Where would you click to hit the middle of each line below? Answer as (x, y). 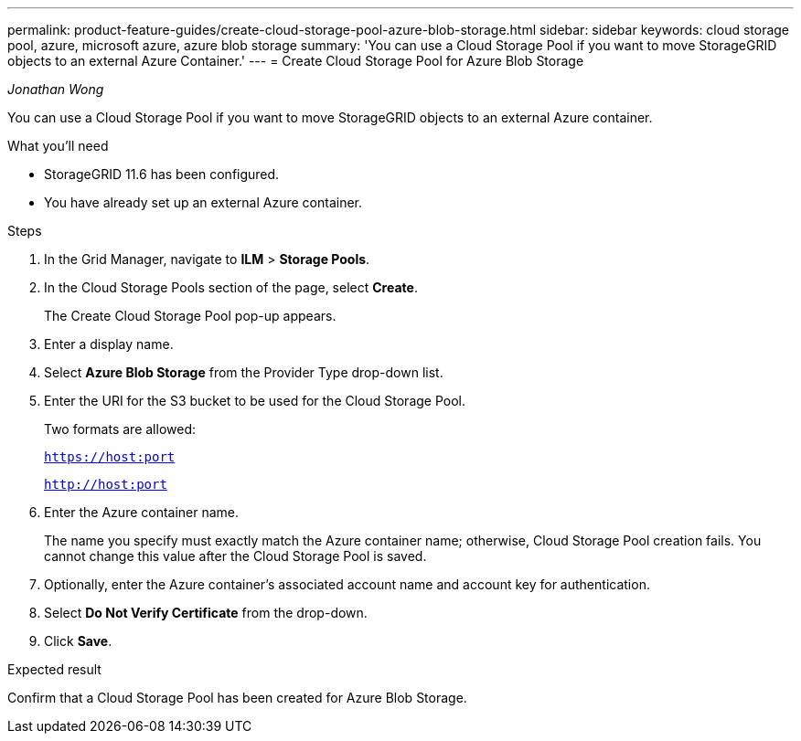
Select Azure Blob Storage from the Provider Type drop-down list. (244, 372)
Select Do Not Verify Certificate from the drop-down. (206, 613)
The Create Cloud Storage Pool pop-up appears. (190, 316)
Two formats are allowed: (120, 429)
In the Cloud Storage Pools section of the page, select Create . (231, 287)
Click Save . (78, 641)
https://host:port (110, 457)
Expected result (54, 669)
